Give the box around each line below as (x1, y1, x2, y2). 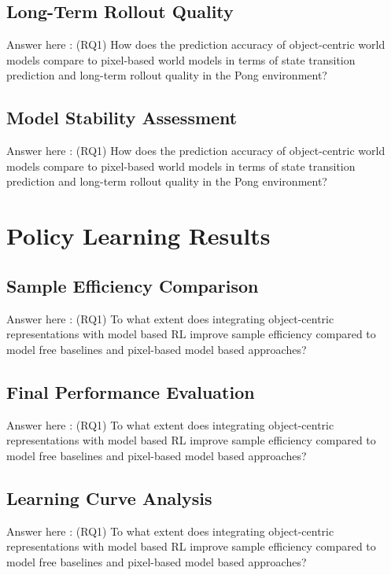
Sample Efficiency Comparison (6, 273, 259, 297)
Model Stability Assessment (6, 105, 238, 130)
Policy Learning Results (6, 219, 271, 252)
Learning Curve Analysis (6, 485, 212, 510)
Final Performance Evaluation (6, 379, 255, 404)
